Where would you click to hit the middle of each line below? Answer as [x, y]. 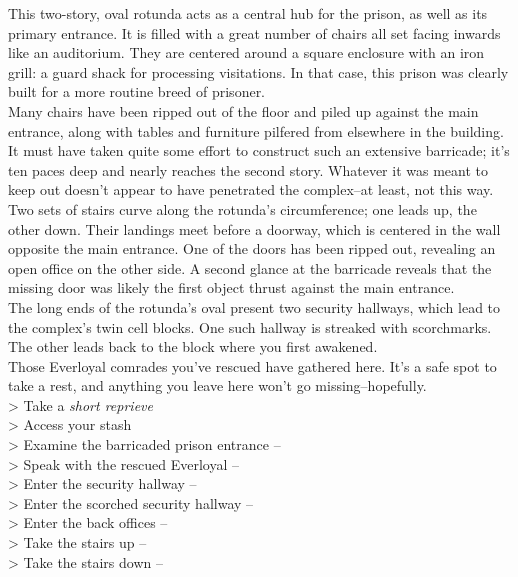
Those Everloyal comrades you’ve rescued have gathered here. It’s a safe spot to [252, 365]
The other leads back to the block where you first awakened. [193, 346]
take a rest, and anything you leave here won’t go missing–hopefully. [217, 385]
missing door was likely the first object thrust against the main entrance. [231, 287]
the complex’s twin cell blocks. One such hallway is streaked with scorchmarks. [250, 326]
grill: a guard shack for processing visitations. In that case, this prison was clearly [258, 71]
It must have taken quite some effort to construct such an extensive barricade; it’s [259, 150]
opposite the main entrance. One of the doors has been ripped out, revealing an [252, 248]
